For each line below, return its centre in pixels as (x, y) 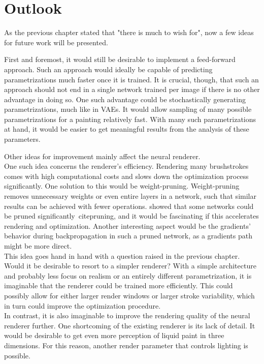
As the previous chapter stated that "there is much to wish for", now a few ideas (129, 32)
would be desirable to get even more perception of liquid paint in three (114, 335)
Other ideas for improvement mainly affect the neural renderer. (102, 156)
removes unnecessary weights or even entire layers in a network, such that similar (130, 196)
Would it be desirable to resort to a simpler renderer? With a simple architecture (130, 266)
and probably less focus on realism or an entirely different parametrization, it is (128, 275)
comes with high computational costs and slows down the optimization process (126, 176)
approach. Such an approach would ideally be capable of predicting (108, 69)
